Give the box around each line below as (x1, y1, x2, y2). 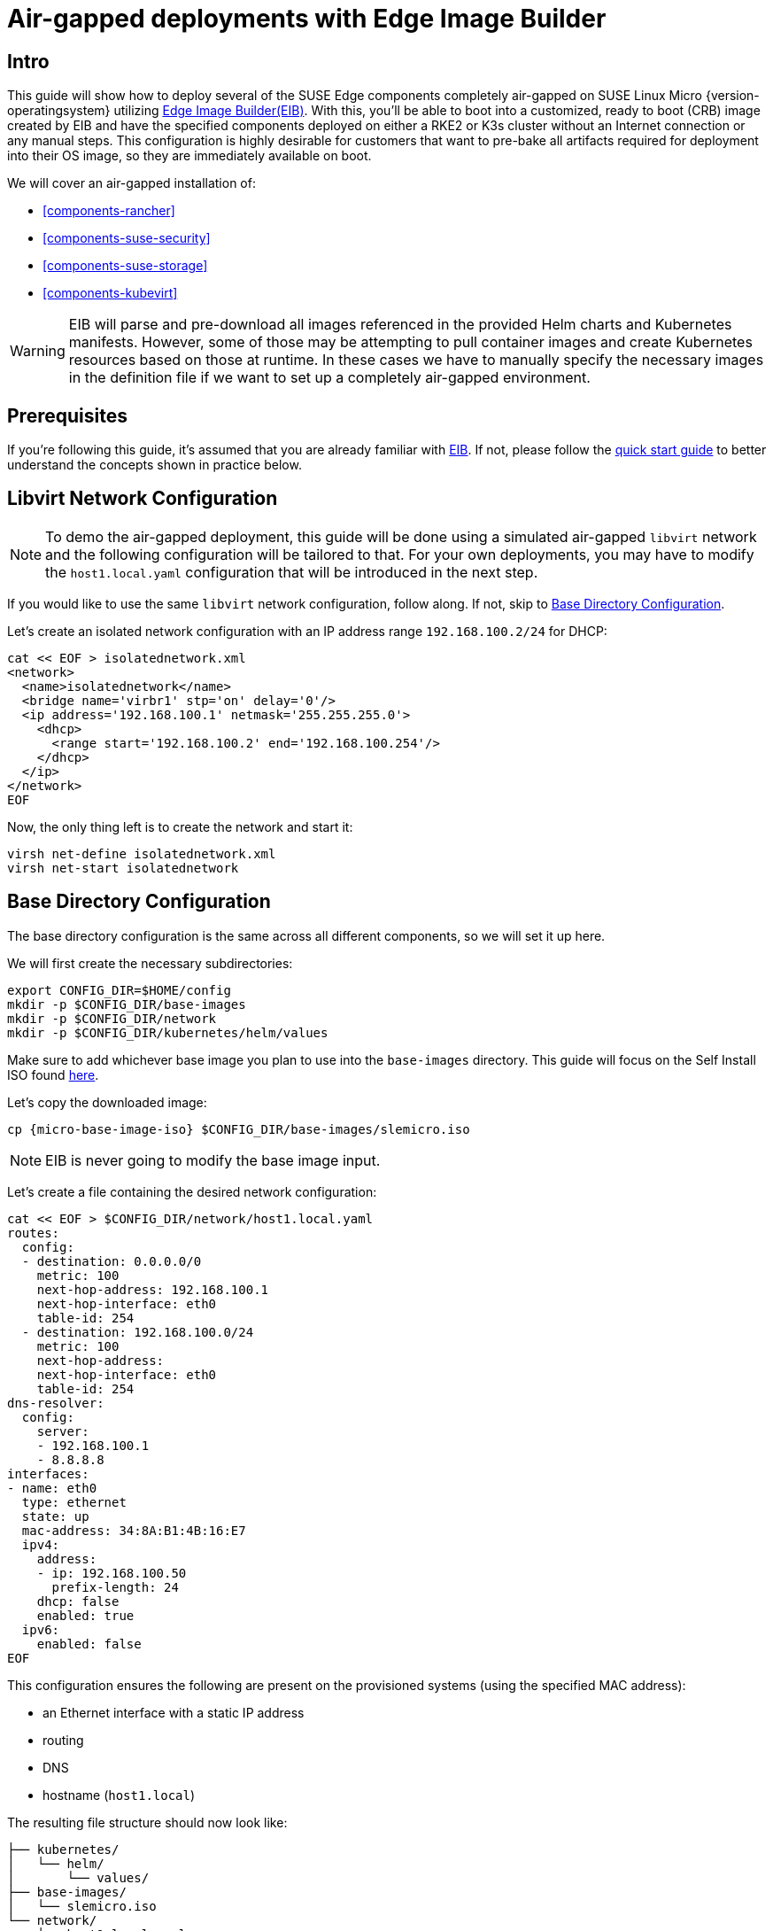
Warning (10, 342, 66, 361)
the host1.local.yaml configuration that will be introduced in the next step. (45, 562, 538, 581)
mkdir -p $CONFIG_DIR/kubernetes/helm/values (7, 1025, 329, 1040)
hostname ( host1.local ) (43, 1787, 196, 1803)
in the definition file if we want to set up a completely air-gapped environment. (68, 368, 591, 387)
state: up (21, 1508, 89, 1524)
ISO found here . (7, 1066, 99, 1082)
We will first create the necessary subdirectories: (7, 955, 293, 971)
